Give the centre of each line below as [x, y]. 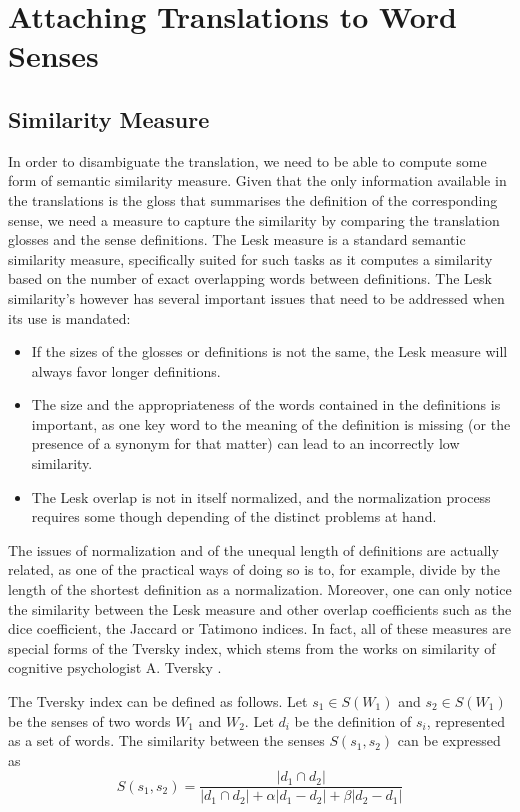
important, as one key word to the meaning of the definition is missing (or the [271, 423]
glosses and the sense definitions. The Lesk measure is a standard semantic [237, 239]
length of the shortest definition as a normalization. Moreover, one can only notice [260, 589]
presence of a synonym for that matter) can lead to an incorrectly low [245, 443]
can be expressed [449, 740]
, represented [466, 720]
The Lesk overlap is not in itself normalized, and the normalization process [261, 496]
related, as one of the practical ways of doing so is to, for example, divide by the [254, 569]
